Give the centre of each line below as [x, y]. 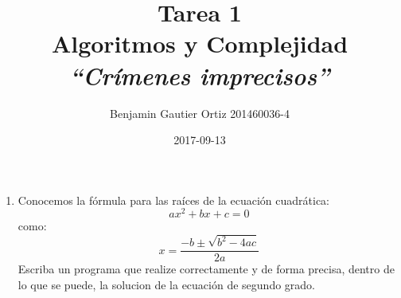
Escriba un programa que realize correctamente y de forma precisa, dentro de [206, 269]
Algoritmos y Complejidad [200, 43]
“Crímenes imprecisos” [200, 75]
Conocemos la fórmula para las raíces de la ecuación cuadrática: [173, 200]
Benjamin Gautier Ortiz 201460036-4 [200, 113]
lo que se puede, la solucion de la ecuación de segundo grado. [166, 284]
